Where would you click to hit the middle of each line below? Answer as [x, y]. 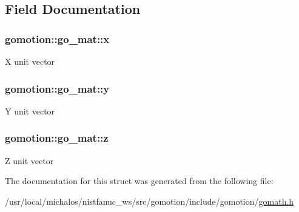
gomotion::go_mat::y [57, 88]
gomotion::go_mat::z [57, 138]
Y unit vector [30, 111]
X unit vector [30, 61]
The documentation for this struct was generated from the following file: [139, 181]
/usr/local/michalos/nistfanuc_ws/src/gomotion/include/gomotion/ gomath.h [149, 201]
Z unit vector [29, 160]
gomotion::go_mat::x [57, 38]
